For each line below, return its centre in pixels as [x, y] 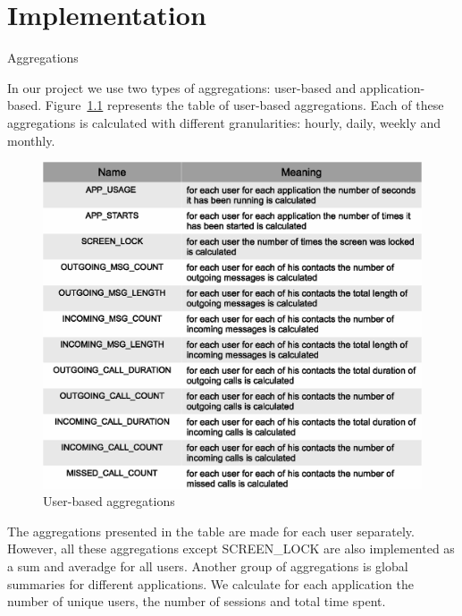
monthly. [31, 140]
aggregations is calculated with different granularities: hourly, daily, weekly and [224, 122]
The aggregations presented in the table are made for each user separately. [211, 531]
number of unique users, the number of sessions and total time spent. [197, 601]
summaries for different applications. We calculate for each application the [210, 583]
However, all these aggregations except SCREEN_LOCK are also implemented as [231, 548]
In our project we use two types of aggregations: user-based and [182, 87]
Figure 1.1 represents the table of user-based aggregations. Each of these [244, 105]
